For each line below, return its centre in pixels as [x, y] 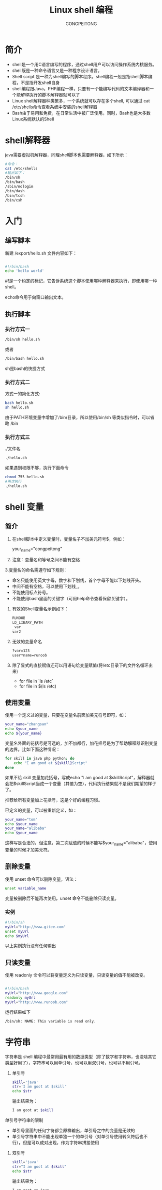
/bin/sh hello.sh [22, 339]
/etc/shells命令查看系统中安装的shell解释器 [55, 107]
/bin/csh [14, 200]
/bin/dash [15, 191]
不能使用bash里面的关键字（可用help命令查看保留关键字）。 [71, 599]
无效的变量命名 [27, 641]
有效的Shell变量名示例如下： [40, 609]
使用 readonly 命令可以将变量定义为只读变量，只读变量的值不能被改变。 [76, 975]
